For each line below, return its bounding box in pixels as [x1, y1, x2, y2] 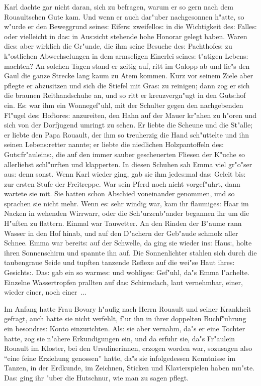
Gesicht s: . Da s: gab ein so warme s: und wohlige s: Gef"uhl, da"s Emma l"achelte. [4, 267, 249, 278]
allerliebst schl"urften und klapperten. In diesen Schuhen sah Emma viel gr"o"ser [4, 159, 252, 169]
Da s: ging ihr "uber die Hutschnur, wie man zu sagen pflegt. [4, 372, 189, 382]
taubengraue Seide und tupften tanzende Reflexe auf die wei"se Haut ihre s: [4, 257, 235, 268]
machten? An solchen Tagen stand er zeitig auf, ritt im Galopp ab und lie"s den [4, 60, 250, 71]
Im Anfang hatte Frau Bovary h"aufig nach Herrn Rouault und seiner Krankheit [4, 303, 251, 314]
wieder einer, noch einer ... [4, 287, 87, 297]
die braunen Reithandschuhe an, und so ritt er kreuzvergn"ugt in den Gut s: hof [4, 90, 246, 100]
